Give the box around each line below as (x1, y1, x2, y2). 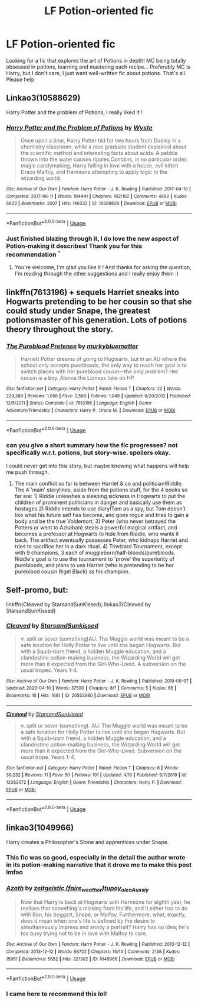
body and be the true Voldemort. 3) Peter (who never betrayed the (14, 518, 176, 525)
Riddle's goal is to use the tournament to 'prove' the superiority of (14, 555, 175, 563)
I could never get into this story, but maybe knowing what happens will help (6, 462, 190, 469)
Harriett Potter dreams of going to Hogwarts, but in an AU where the (20, 355, 187, 363)
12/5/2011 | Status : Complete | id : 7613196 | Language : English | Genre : (6, 400, 153, 406)
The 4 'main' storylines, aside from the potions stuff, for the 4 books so (14, 486, 188, 493)
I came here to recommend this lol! (6, 990, 107, 998)
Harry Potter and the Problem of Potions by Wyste (6, 123, 153, 131)
